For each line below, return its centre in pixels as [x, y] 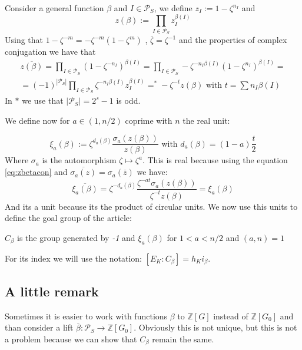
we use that [43, 100]
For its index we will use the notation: [73, 258]
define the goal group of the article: [68, 218]
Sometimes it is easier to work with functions [86, 316]
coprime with [149, 120]
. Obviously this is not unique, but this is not [215, 327]
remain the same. [183, 339]
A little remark [52, 291]
